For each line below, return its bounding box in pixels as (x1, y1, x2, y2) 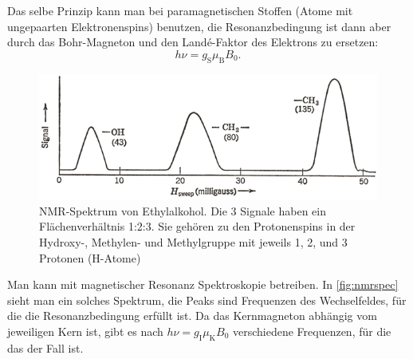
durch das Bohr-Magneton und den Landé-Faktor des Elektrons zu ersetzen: (7, 34, 379, 50)
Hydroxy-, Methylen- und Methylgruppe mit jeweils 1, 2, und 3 (39, 233, 348, 250)
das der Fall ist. (7, 339, 84, 356)
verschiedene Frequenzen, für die (232, 322, 391, 339)
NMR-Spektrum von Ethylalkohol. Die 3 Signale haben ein (39, 202, 327, 219)
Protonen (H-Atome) (39, 249, 141, 266)
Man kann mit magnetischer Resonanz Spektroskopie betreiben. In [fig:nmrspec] (7, 276, 399, 293)
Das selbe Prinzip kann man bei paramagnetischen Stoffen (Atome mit (7, 2, 353, 18)
